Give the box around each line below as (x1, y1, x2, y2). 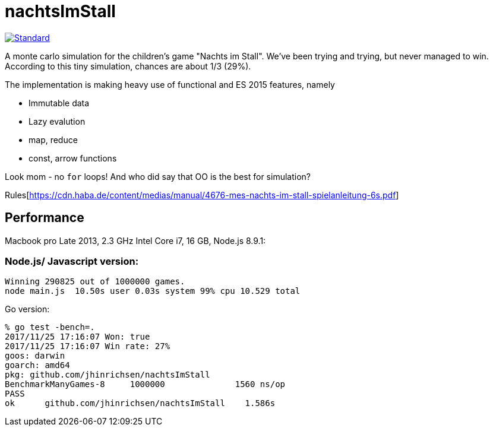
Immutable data (29, 97, 90, 108)
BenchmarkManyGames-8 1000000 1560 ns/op (5, 379, 286, 389)
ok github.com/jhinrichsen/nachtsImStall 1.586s (5, 398, 276, 408)
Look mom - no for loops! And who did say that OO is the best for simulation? (5, 171, 311, 182)
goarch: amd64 (5, 360, 70, 370)
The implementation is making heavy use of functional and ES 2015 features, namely (5, 79, 335, 90)
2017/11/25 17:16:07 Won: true (5, 332, 150, 342)
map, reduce (29, 134, 78, 145)
